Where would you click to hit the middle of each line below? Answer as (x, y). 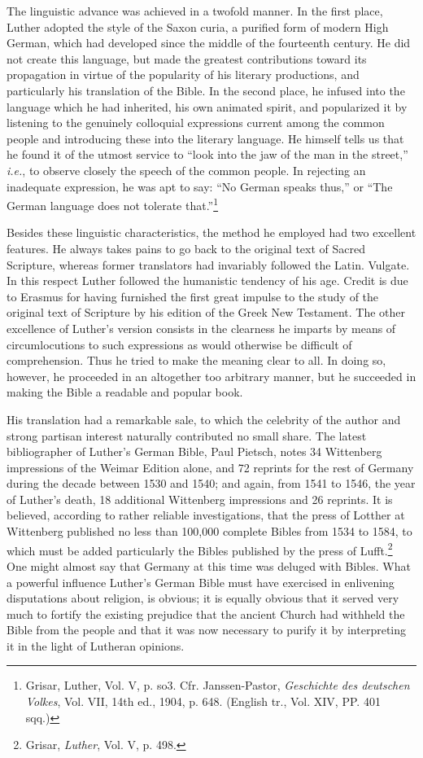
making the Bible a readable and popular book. (125, 392)
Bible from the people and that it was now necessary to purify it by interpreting (207, 630)
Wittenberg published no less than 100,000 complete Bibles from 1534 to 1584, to (209, 531)
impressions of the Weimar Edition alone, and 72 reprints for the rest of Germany (210, 467)
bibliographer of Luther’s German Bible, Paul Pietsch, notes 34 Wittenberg (194, 451)
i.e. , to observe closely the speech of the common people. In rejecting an (186, 170)
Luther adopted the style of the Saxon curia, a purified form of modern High (198, 26)
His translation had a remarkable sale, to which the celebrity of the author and (204, 419)
